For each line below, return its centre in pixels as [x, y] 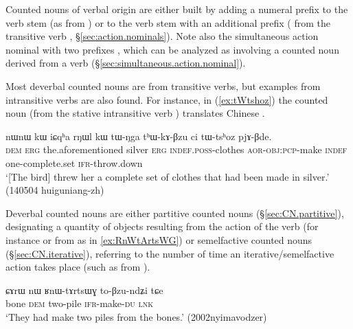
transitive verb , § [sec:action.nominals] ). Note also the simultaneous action [162, 36]
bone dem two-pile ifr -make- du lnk [80, 303]
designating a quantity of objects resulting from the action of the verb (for [162, 226]
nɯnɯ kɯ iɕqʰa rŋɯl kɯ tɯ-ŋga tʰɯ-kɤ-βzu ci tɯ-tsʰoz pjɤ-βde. [139, 136]
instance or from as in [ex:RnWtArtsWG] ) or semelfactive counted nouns [159, 239]
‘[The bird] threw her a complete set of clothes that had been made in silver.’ [168, 176]
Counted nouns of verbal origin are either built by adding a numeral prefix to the [177, 9]
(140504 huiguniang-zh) [55, 190]
